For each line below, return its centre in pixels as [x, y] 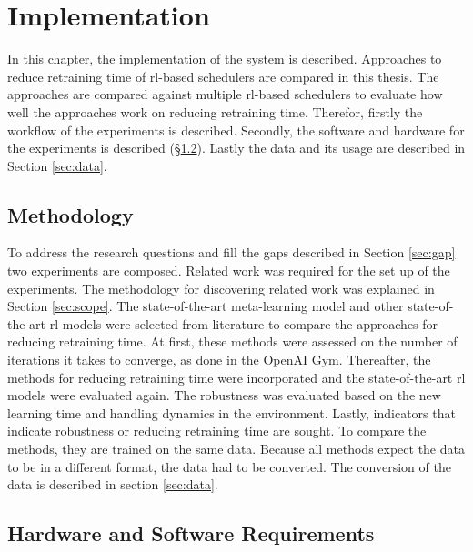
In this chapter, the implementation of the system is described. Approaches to [225, 59]
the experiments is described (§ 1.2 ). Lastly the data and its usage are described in [236, 148]
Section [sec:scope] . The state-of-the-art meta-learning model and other [206, 306]
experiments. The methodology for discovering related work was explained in [221, 288]
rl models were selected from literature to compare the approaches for [244, 323]
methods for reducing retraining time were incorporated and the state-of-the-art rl [236, 377]
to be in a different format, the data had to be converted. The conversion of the [229, 466]
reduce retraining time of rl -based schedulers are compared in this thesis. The [223, 76]
